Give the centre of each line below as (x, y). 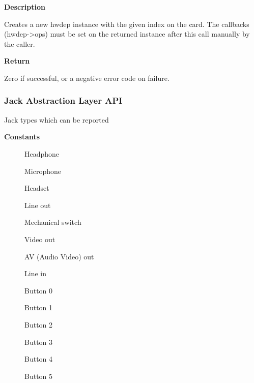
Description (25, 7)
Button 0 (39, 290)
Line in (35, 273)
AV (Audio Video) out (59, 256)
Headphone (42, 153)
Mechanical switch (53, 222)
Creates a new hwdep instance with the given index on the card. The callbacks (127, 24)
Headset (37, 188)
